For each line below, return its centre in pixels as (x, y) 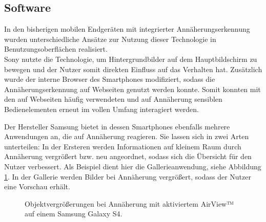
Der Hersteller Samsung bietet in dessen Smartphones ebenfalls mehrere (117, 126)
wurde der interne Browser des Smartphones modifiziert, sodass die (110, 79)
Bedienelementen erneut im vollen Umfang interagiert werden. (101, 109)
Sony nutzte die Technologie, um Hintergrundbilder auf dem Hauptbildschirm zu (131, 59)
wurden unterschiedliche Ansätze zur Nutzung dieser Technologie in (110, 39)
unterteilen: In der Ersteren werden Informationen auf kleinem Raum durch (123, 146)
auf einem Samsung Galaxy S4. (74, 214)
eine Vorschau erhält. (37, 186)
